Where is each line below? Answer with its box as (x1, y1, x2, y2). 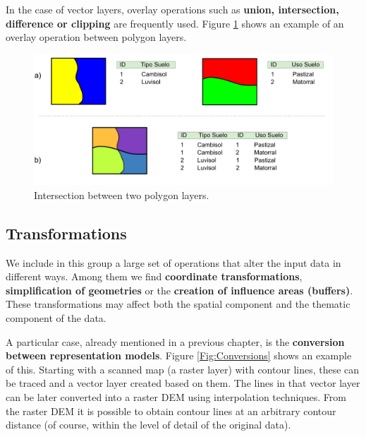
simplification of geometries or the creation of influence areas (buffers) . (6, 282, 353, 297)
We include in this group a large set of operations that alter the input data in (6, 255, 341, 270)
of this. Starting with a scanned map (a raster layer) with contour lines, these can (6, 361, 360, 376)
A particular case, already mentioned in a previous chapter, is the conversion (6, 334, 345, 349)
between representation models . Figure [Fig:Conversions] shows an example (6, 348, 352, 363)
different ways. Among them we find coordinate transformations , (6, 269, 303, 284)
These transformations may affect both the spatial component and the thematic (6, 297, 350, 311)
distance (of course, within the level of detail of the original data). (6, 417, 291, 432)
